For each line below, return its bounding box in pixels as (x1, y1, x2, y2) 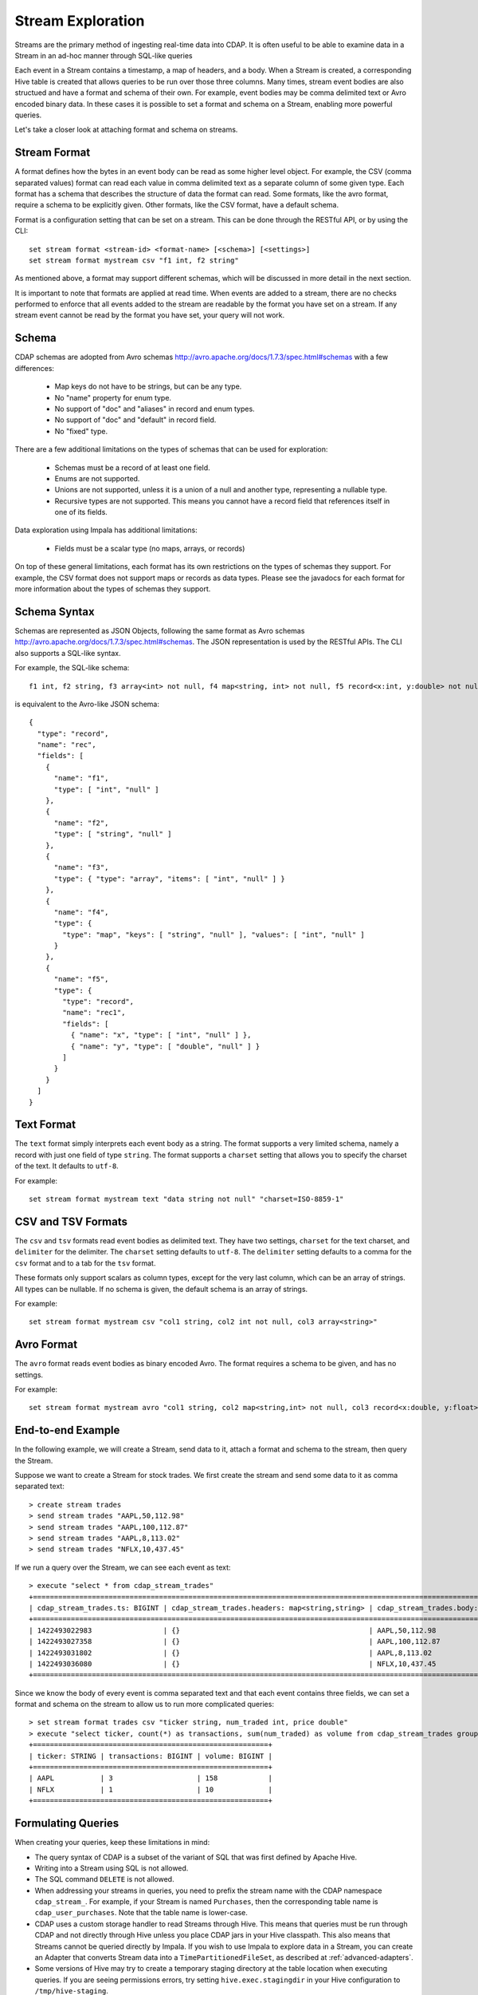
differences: (14, 363, 55, 373)
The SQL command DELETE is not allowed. (34, 1875, 174, 1884)
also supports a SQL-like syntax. (14, 648, 121, 658)
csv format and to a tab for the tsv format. (14, 1258, 156, 1268)
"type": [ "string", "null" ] (53, 830, 172, 839)
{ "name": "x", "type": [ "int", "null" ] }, (70, 1030, 252, 1040)
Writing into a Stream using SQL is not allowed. (34, 1863, 189, 1873)
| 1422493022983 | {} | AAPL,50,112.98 (29, 1626, 437, 1635)
